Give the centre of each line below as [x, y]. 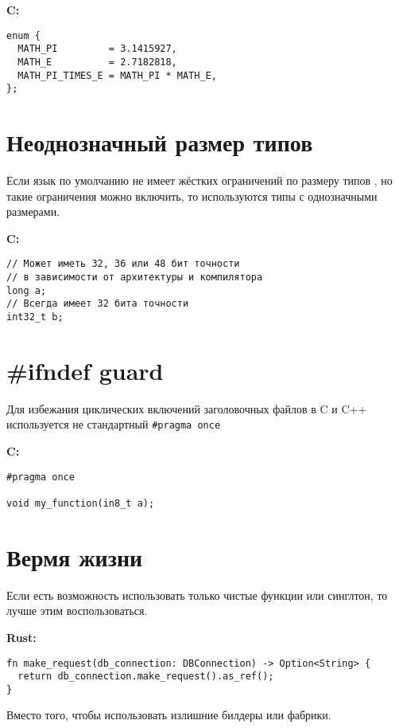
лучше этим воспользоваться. [77, 611]
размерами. [33, 211]
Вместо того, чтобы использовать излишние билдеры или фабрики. [169, 715]
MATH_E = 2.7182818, [97, 62]
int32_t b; [35, 317]
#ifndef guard [85, 370]
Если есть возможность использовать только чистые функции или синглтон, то [197, 595]
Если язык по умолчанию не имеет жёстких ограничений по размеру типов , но [199, 180]
